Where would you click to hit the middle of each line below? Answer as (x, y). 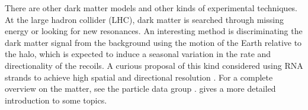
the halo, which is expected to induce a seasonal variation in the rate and (138, 54)
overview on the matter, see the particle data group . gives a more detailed (140, 89)
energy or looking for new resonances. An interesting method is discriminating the (154, 31)
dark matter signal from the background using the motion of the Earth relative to (153, 42)
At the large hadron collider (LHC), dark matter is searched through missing (144, 19)
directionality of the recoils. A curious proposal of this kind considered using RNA (154, 65)
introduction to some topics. (56, 100)
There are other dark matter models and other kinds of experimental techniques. (151, 8)
